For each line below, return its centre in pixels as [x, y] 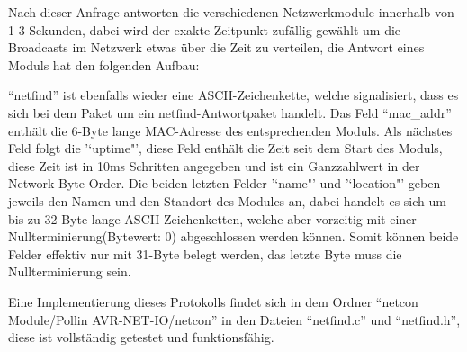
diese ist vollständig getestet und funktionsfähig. [141, 337]
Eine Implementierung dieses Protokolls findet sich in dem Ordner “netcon [213, 301]
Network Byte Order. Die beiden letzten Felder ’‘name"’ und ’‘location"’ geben [225, 183]
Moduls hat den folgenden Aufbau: [104, 64]
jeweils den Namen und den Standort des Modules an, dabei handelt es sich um [227, 200]
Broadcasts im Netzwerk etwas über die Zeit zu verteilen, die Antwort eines [216, 47]
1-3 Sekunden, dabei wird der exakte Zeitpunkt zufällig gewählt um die [205, 29]
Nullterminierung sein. [70, 271]
